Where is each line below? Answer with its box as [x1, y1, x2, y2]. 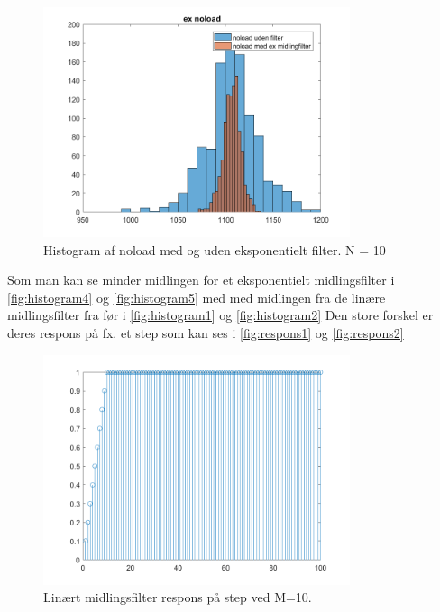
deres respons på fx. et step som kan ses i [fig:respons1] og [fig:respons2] [7, 324, 404, 343]
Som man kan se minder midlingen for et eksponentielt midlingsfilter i [7, 270, 395, 289]
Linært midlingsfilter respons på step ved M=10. [43, 588, 312, 607]
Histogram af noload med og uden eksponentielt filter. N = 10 [43, 240, 386, 259]
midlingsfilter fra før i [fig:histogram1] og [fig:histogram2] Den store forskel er [7, 306, 434, 324]
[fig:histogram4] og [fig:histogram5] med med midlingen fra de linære [7, 288, 386, 306]
